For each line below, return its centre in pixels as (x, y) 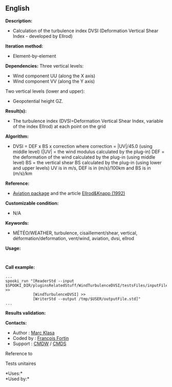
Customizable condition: (32, 203)
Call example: (20, 267)
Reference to (19, 353)
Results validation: (26, 313)
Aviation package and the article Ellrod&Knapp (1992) (69, 193)
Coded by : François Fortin (41, 338)
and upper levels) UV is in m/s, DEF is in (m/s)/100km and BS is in (82, 168)
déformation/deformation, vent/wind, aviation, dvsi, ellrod (73, 238)
